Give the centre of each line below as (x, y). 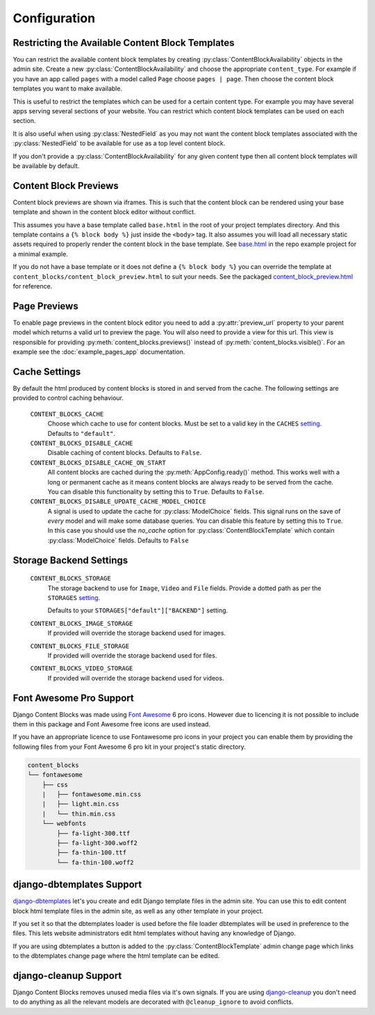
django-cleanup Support (67, 976)
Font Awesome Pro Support (74, 698)
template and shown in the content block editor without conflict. (104, 212)
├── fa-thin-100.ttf (92, 853)
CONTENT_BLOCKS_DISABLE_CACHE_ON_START (98, 463)
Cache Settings (47, 372)
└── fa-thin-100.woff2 (95, 862)
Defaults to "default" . (82, 433)
